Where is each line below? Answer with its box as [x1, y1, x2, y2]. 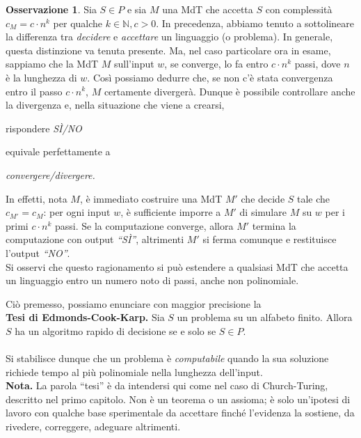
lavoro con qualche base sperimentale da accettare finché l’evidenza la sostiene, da [6, 405, 355, 420]
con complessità [265, 2, 332, 16]
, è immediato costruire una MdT [79, 191, 223, 205]
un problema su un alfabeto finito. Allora [177, 310, 353, 324]
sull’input [113, 56, 154, 71]
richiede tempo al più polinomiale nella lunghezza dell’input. [6, 364, 263, 379]
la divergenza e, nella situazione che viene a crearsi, [6, 97, 225, 112]
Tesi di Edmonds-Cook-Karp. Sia [6, 310, 165, 324]
